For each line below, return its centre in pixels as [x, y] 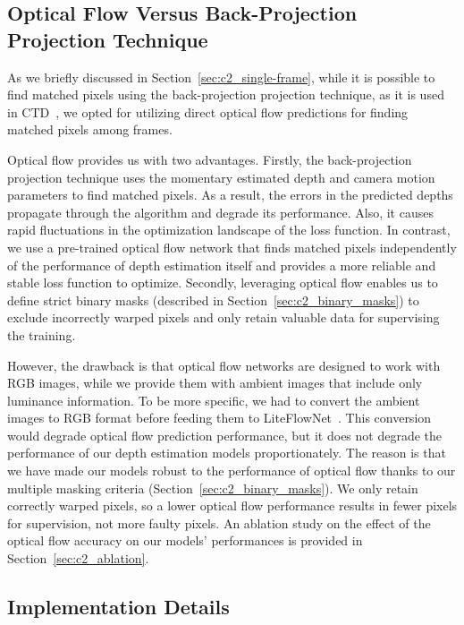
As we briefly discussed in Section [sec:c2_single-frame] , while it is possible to [221, 77]
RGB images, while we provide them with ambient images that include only [215, 383]
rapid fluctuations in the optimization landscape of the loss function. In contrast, [229, 230]
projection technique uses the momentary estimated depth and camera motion [221, 177]
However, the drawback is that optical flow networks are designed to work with [224, 365]
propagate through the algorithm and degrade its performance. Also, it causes [220, 212]
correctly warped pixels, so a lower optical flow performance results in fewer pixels [232, 505]
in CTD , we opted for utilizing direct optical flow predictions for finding [208, 111]
